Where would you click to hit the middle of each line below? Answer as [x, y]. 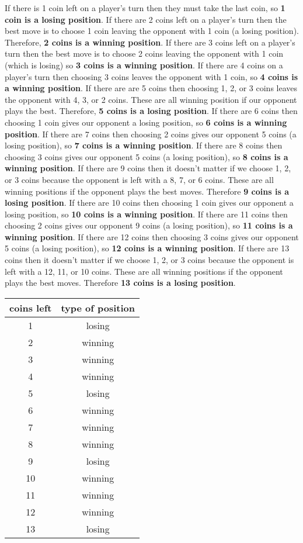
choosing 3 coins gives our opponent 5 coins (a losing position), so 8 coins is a [147, 156]
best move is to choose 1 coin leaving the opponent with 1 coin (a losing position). [152, 31]
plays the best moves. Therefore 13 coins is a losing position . [120, 283]
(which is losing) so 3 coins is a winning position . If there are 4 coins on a [144, 65]
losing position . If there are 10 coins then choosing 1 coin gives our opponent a [149, 203]
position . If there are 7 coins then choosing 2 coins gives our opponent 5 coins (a [151, 134]
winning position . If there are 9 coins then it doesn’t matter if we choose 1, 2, [148, 168]
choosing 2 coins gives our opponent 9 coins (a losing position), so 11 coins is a [149, 225]
